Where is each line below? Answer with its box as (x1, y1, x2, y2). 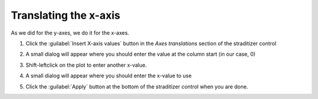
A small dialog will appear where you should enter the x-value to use (25, 72, 192, 79)
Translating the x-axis (11, 9, 121, 22)
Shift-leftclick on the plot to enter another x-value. (25, 62, 147, 69)
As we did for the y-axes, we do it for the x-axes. (11, 29, 130, 36)
